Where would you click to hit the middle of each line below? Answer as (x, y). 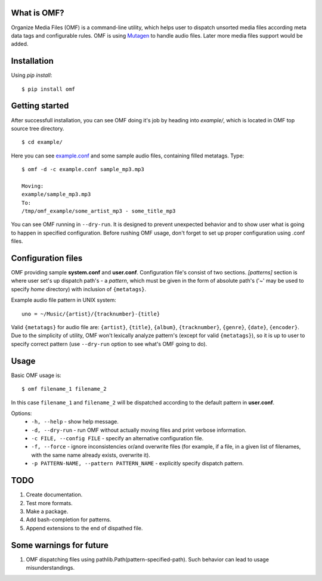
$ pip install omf (49, 89)
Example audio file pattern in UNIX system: (64, 300)
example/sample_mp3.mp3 (56, 194)
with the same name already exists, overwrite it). (91, 455)
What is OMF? (38, 13)
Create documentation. (54, 495)
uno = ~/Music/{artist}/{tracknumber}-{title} (91, 314)
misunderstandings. (50, 568)
